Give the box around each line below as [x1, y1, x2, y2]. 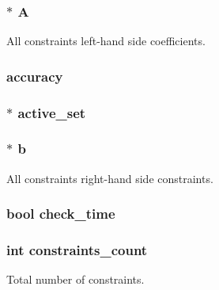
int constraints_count [6, 240, 148, 260]
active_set [17, 102, 86, 122]
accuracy [6, 66, 63, 86]
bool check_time [6, 204, 115, 223]
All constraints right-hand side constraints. [6, 170, 213, 186]
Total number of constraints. [6, 271, 145, 288]
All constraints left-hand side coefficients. [6, 32, 206, 49]
